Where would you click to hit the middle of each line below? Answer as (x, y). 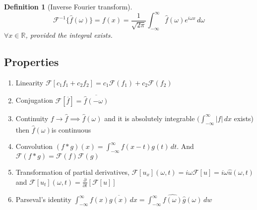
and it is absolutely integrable (150, 118)
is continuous (71, 129)
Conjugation (34, 100)
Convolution (34, 146)
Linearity (30, 82)
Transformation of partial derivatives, (72, 172)
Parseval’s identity (43, 199)
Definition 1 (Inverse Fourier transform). (68, 6)
